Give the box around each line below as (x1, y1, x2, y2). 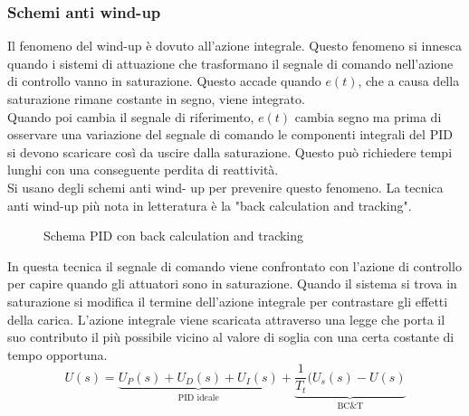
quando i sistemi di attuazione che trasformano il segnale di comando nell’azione (7, 53, 454, 72)
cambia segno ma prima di (294, 107, 442, 126)
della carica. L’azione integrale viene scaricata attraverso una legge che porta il (7, 309, 445, 328)
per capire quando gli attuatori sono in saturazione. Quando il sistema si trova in (7, 274, 457, 293)
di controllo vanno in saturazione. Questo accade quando (7, 71, 321, 90)
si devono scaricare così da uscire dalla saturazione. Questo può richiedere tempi (7, 142, 453, 161)
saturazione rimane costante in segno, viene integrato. (7, 90, 305, 108)
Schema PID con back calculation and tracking (43, 226, 304, 245)
